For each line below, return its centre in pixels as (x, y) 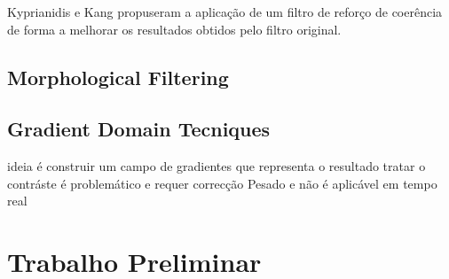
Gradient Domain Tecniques (139, 129)
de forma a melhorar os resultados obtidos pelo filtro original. (174, 29)
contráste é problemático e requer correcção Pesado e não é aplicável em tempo (222, 183)
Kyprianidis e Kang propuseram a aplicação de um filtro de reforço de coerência (225, 12)
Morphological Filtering (118, 77)
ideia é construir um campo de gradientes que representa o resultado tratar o (217, 166)
